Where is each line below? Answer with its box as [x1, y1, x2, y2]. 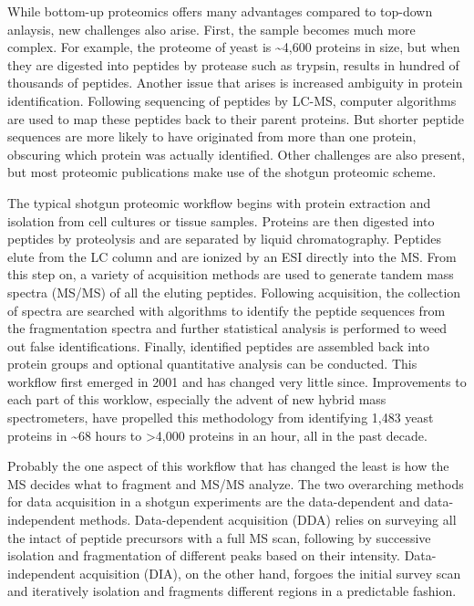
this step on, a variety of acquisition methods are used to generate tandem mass [7, 265, 454, 284]
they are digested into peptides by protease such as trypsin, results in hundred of [7, 55, 459, 74]
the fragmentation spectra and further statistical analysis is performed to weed [7, 319, 448, 338]
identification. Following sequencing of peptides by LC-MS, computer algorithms [7, 90, 457, 110]
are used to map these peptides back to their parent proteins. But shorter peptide [7, 109, 464, 128]
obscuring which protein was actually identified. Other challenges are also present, [7, 144, 466, 163]
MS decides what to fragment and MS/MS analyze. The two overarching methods [7, 474, 464, 493]
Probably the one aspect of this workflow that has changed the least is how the [7, 456, 449, 475]
